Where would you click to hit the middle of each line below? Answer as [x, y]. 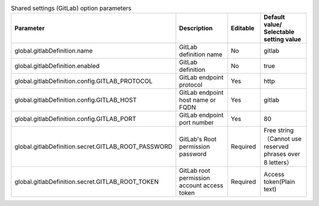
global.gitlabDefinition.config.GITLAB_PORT [75, 119]
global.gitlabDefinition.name [53, 51]
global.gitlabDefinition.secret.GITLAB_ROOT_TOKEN [87, 182]
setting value [282, 40]
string [286, 130]
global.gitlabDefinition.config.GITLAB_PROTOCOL [84, 81]
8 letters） [278, 163]
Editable [242, 28]
